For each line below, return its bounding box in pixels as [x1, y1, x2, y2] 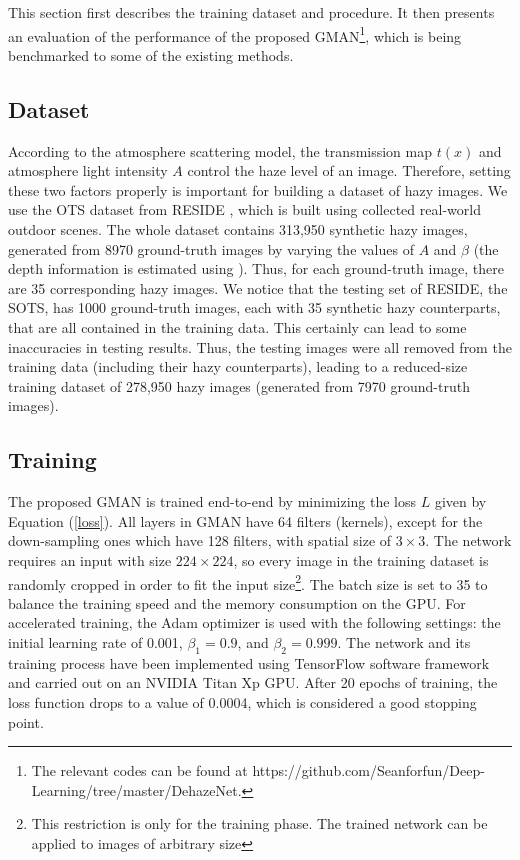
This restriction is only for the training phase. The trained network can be [31, 813, 488, 834]
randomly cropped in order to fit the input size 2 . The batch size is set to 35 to [8, 570, 488, 594]
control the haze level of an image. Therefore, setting [187, 160, 511, 181]
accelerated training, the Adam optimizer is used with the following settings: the [8, 612, 501, 633]
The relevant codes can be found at [31, 760, 248, 781]
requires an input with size [8, 549, 172, 570]
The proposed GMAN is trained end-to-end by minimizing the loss [8, 491, 417, 512]
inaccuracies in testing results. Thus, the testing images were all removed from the [8, 336, 512, 357]
